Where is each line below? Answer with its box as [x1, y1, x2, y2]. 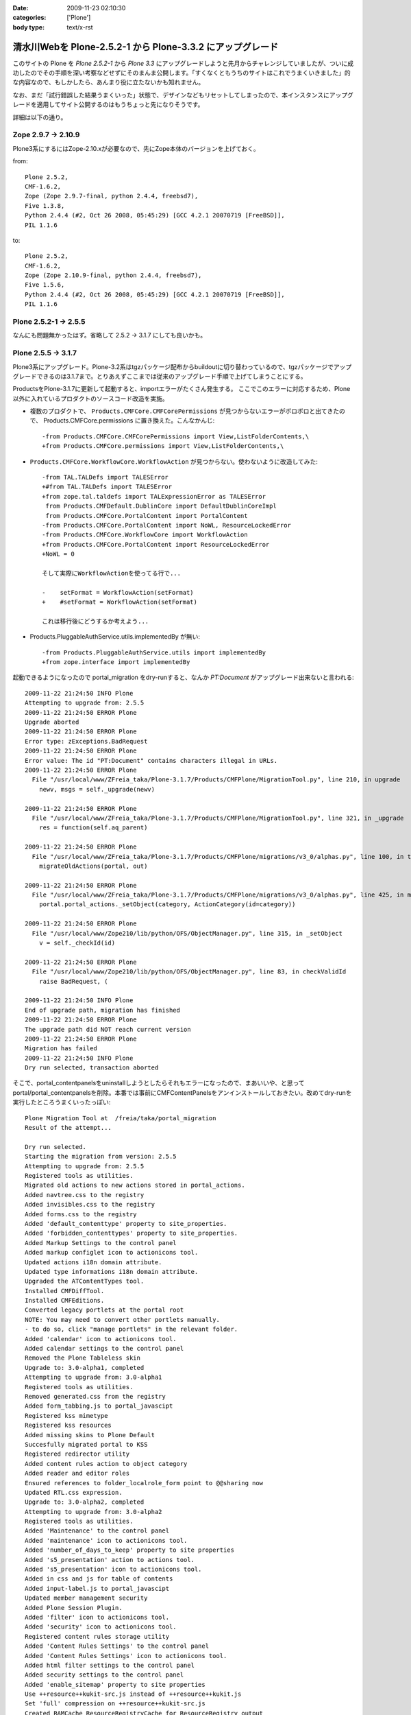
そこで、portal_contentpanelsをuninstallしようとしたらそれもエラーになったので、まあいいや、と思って [12, 1079, 305, 1087]
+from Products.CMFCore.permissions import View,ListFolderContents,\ [42, 442, 284, 450]
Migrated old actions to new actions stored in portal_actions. [25, 1181, 246, 1190]
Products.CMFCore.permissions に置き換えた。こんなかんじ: [43, 416, 215, 425]
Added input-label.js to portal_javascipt [25, 1585, 170, 1592]
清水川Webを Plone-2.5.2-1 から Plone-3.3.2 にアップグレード [12, 41, 279, 53]
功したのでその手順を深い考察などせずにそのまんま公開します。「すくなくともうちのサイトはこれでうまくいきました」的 [12, 69, 351, 77]
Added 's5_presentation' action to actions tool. [25, 1556, 195, 1563]
